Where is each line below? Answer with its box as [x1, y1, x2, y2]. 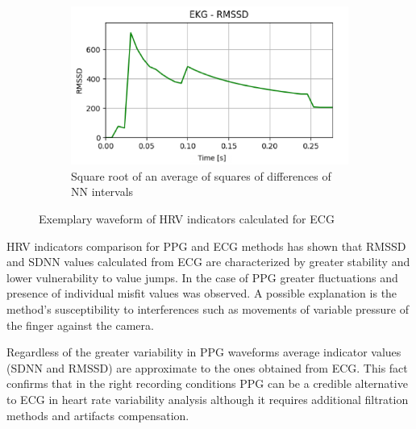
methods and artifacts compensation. [6, 406, 189, 423]
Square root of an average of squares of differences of [71, 167, 331, 184]
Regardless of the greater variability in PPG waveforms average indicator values [6, 344, 401, 360]
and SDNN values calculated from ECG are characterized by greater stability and [6, 253, 410, 270]
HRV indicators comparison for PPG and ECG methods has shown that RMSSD [6, 237, 406, 254]
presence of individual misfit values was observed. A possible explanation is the [6, 285, 397, 302]
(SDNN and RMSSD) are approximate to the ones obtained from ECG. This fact [6, 359, 408, 376]
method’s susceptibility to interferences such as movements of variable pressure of [6, 300, 409, 317]
